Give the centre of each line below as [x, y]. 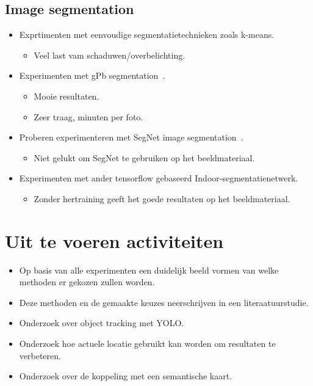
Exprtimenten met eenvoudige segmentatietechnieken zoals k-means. [147, 35]
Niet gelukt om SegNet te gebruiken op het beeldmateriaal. [144, 157]
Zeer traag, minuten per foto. [88, 116]
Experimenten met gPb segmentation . [92, 75]
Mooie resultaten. [67, 96]
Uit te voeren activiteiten [114, 240]
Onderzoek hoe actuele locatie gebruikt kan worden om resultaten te [147, 344]
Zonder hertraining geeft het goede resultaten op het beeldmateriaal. [162, 198]
